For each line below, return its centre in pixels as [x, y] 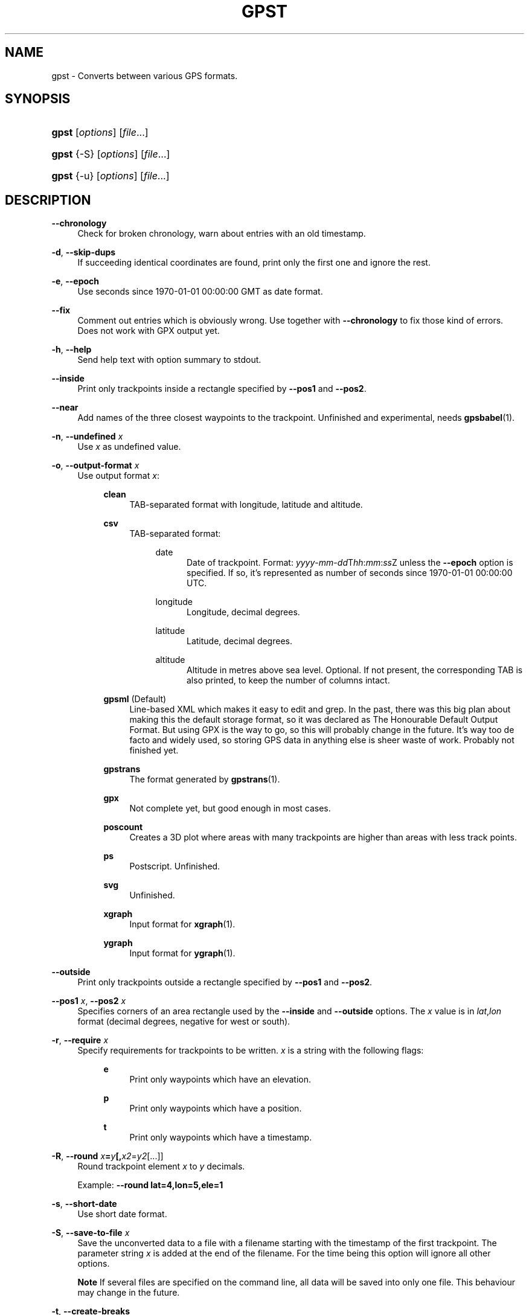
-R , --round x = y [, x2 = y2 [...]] [107, 1156]
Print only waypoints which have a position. [216, 1109]
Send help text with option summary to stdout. [169, 360]
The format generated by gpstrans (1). [205, 779]
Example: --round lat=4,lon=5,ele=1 [150, 1185]
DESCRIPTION [48, 200]
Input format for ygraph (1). [182, 953]
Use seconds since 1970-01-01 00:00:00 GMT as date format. [200, 292]
